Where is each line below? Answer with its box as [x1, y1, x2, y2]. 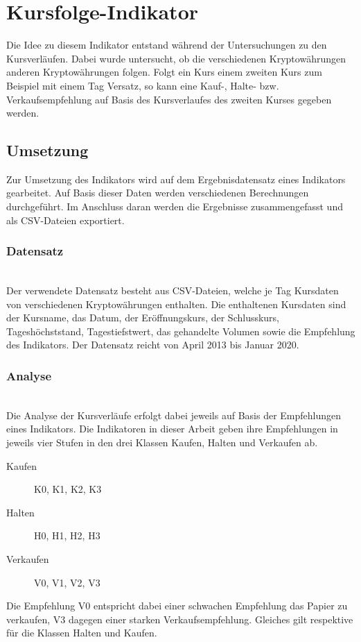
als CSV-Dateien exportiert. [6, 212, 125, 227]
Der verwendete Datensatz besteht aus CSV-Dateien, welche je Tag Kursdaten [6, 283, 339, 298]
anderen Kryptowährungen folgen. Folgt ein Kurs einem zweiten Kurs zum [6, 65, 322, 79]
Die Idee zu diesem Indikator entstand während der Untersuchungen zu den [6, 37, 327, 52]
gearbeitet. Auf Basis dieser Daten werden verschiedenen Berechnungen [6, 185, 309, 200]
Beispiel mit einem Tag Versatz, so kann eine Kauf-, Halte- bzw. [6, 78, 279, 92]
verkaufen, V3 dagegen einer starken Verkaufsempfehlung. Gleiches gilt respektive [6, 611, 353, 626]
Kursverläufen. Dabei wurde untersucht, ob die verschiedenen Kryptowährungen [6, 51, 346, 65]
